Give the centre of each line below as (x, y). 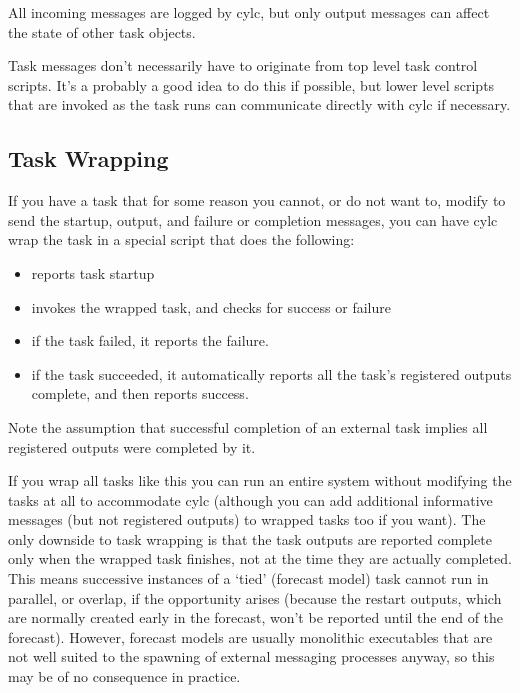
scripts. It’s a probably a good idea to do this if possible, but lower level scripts (251, 84)
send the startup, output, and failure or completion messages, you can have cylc (253, 219)
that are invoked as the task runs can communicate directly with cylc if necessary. (259, 104)
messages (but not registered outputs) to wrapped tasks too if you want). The (247, 519)
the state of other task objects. (102, 31)
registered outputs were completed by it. (132, 446)
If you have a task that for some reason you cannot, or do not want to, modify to (257, 200)
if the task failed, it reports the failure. (150, 340)
